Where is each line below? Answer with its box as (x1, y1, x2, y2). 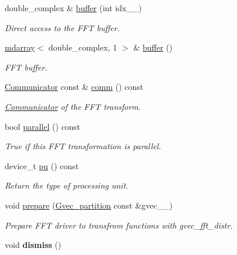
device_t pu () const (5, 159, 79, 172)
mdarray (5, 41, 35, 53)
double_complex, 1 (48, 41, 117, 53)
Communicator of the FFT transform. (5, 100, 141, 112)
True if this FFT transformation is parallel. (5, 140, 161, 152)
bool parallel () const (5, 120, 80, 132)
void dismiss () (5, 239, 62, 251)
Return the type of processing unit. (5, 179, 128, 192)
